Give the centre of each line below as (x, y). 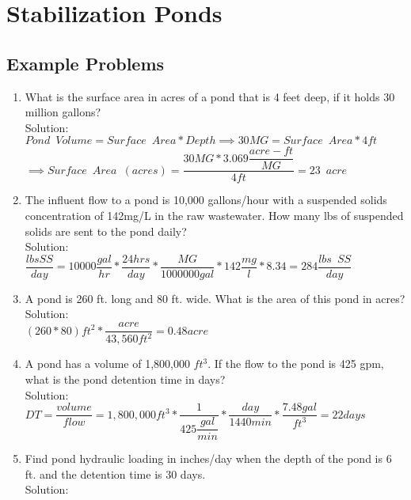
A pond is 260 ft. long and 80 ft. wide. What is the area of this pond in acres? (215, 298)
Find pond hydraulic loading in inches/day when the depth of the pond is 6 (208, 458)
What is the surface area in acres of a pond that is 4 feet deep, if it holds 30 (210, 96)
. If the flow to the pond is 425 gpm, (296, 364)
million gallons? (63, 112)
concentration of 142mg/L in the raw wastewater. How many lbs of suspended (214, 216)
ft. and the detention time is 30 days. (115, 473)
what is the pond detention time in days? (125, 379)
